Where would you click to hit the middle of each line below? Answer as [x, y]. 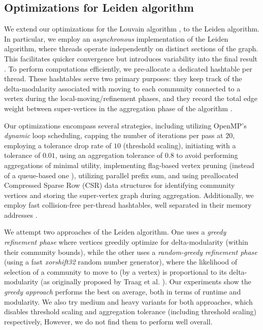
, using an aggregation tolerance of [109, 155]
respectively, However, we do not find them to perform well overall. [108, 321]
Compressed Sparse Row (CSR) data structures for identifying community [120, 185]
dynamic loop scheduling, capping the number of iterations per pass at [114, 135]
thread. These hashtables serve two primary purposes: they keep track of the [123, 78]
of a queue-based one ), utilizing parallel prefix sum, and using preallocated [121, 175]
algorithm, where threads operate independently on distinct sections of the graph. [131, 48]
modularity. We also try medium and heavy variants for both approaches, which [128, 301]
